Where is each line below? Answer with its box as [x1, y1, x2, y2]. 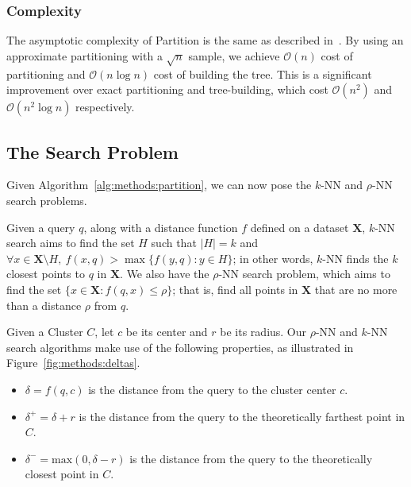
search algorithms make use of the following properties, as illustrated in [6, 338, 354, 355]
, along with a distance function [83, 218, 238, 235]
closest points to [6, 265, 85, 282]
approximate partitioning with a [6, 47, 163, 64]
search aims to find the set [6, 234, 135, 251]
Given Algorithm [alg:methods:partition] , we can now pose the [6, 176, 312, 193]
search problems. [6, 191, 87, 208]
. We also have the [120, 265, 209, 282]
